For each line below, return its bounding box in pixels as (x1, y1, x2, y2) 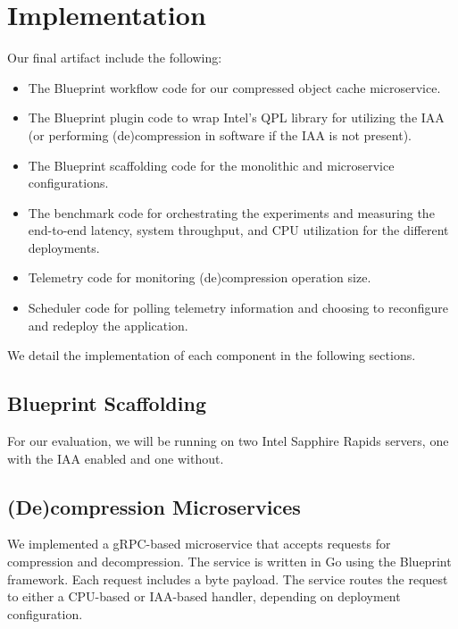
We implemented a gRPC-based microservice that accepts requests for (7, 534, 391, 553)
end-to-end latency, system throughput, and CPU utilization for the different (28, 221, 449, 239)
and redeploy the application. (28, 315, 188, 334)
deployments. (28, 238, 100, 256)
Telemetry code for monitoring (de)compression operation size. (28, 268, 371, 287)
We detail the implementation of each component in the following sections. (7, 346, 416, 365)
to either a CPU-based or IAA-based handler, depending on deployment (7, 587, 401, 606)
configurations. (28, 173, 109, 192)
